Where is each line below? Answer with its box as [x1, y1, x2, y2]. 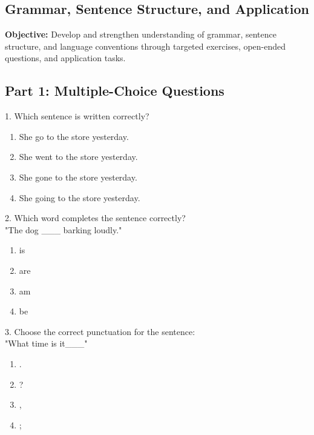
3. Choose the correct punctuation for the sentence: [5, 325, 195, 337]
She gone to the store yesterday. [19, 170, 137, 183]
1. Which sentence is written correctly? [5, 110, 149, 122]
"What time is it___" [5, 337, 88, 350]
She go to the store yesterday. [19, 130, 129, 142]
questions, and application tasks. [5, 51, 126, 64]
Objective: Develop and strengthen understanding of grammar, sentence [5, 28, 276, 41]
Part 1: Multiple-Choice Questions [5, 81, 224, 100]
